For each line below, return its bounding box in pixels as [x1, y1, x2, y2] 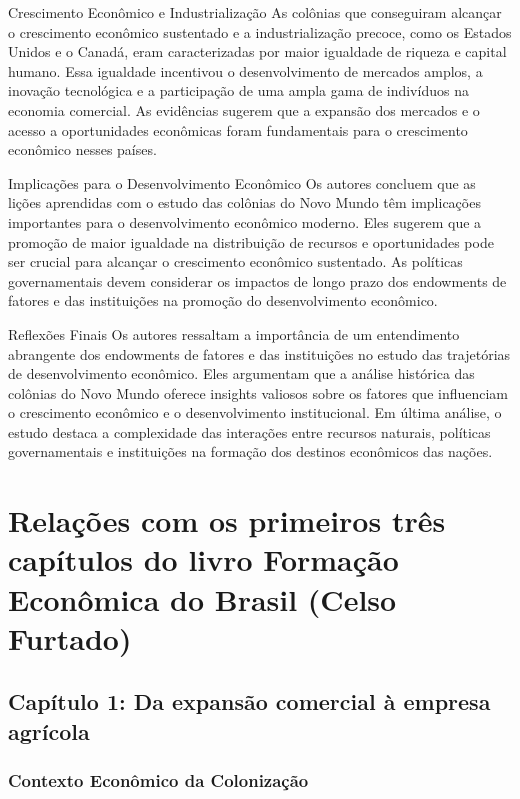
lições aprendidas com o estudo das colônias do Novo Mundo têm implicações [8, 192, 481, 213]
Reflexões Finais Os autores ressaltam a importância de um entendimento [8, 323, 460, 344]
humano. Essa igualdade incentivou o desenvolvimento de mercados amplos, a [8, 60, 483, 81]
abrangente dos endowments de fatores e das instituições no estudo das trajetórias [8, 343, 511, 364]
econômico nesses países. [8, 139, 157, 160]
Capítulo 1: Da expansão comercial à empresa [8, 686, 491, 717]
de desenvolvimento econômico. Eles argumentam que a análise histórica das [8, 363, 475, 384]
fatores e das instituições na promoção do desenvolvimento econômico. [8, 290, 438, 311]
